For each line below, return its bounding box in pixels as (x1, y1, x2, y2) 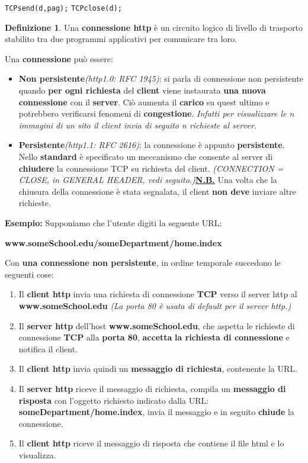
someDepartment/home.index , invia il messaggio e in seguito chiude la (18, 406, 294, 418)
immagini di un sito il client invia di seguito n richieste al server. (18, 118, 257, 131)
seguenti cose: (5, 268, 54, 280)
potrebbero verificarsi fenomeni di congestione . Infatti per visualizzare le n (18, 107, 294, 120)
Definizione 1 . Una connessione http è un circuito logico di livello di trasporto (5, 21, 303, 33)
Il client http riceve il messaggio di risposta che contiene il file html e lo (18, 437, 284, 449)
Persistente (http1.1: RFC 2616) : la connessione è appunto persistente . (18, 139, 285, 151)
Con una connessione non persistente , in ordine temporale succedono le (5, 256, 281, 269)
